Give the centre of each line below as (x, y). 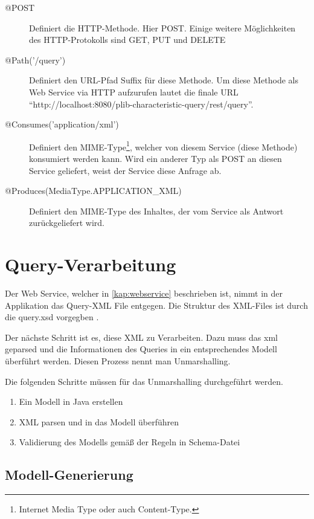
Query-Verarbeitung (91, 264)
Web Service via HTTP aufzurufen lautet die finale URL (134, 92)
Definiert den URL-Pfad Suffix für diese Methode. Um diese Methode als (164, 80)
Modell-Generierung (69, 475)
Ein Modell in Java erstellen (71, 401)
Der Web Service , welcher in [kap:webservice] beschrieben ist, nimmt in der (144, 293)
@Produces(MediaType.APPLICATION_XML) (93, 191)
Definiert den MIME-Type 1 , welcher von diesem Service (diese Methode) (163, 146)
